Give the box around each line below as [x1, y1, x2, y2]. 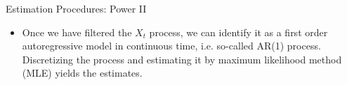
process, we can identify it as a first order [149, 24, 328, 39]
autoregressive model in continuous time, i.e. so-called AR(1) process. [22, 38, 321, 53]
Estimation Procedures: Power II [6, 1, 147, 15]
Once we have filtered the [22, 24, 132, 39]
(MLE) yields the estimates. [22, 65, 143, 80]
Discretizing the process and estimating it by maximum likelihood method [22, 52, 342, 66]
